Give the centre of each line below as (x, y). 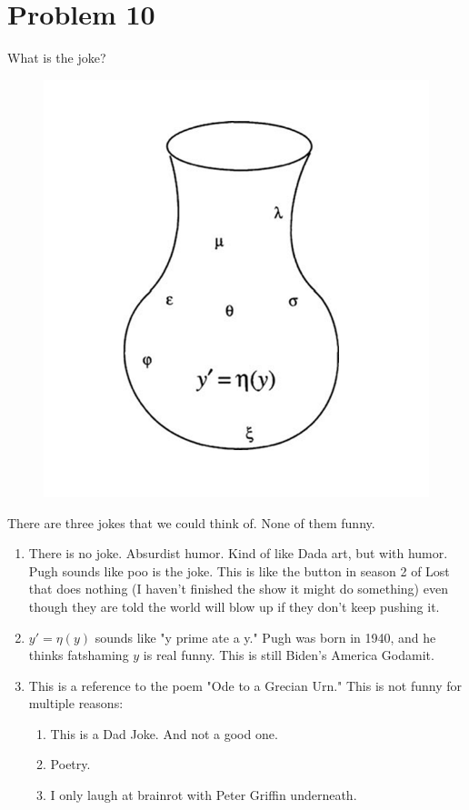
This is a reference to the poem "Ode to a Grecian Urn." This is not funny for (245, 685)
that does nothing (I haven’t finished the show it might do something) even (238, 589)
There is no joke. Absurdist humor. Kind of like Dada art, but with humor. (238, 553)
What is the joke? (57, 58)
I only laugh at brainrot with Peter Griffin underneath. (204, 795)
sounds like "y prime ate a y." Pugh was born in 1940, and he (265, 637)
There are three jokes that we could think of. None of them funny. (191, 522)
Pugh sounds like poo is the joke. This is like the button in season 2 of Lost (239, 570)
